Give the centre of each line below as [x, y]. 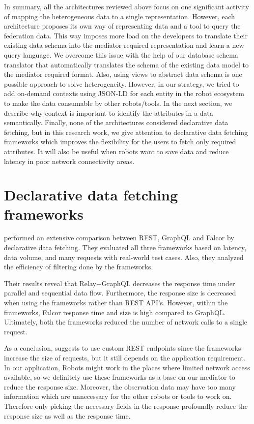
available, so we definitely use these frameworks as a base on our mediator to [120, 377]
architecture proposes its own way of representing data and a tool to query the [122, 26]
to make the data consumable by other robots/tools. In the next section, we [118, 103]
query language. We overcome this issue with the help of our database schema [121, 54]
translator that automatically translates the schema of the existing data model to [126, 64]
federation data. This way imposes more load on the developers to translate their [126, 35]
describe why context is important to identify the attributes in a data [109, 113]
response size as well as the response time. [67, 415]
